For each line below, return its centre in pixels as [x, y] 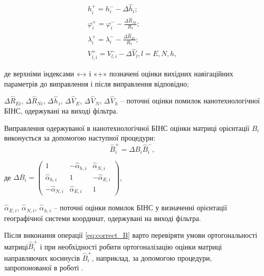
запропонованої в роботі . [44, 268]
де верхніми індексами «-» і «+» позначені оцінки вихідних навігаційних [119, 73]
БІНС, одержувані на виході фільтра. [61, 110]
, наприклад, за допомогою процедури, [152, 257]
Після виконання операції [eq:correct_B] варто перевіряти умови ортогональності [131, 235]
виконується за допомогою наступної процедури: [80, 138]
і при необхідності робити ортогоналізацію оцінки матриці [131, 246]
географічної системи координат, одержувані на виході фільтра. [103, 218]
